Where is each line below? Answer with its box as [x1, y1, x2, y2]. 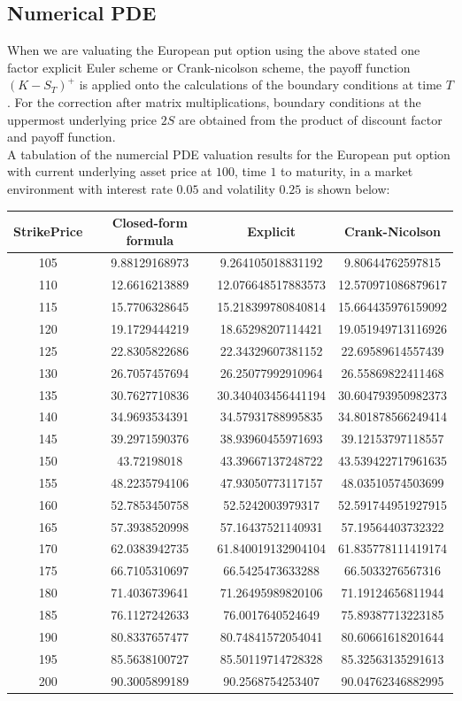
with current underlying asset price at [7, 162, 212, 181]
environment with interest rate [7, 179, 173, 197]
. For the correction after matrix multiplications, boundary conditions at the [7, 92, 421, 111]
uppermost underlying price [7, 110, 158, 128]
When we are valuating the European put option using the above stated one [7, 41, 420, 59]
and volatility [203, 179, 275, 197]
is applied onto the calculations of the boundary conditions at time [79, 75, 443, 94]
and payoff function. [7, 127, 116, 146]
